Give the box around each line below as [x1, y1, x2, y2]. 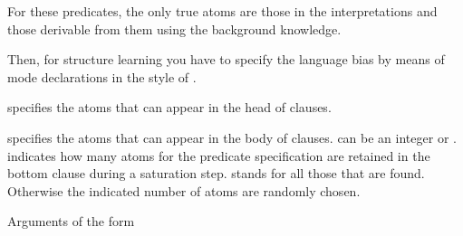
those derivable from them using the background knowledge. [7, 19, 342, 38]
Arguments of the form [7, 212, 135, 231]
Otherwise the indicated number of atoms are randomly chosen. [7, 181, 361, 200]
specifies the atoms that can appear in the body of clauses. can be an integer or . [7, 127, 457, 146]
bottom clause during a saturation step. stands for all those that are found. [7, 164, 425, 183]
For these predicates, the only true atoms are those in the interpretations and [7, 2, 438, 20]
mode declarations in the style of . [7, 67, 197, 86]
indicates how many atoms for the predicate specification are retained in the [7, 146, 430, 165]
